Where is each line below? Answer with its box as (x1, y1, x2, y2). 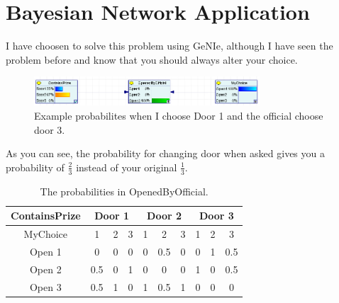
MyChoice (23, 227, 68, 241)
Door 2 (147, 208, 182, 223)
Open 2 (29, 261, 62, 276)
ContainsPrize (11, 208, 81, 223)
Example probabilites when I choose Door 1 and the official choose (34, 108, 323, 122)
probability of (6, 159, 65, 174)
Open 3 (29, 279, 62, 294)
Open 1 (29, 244, 62, 258)
